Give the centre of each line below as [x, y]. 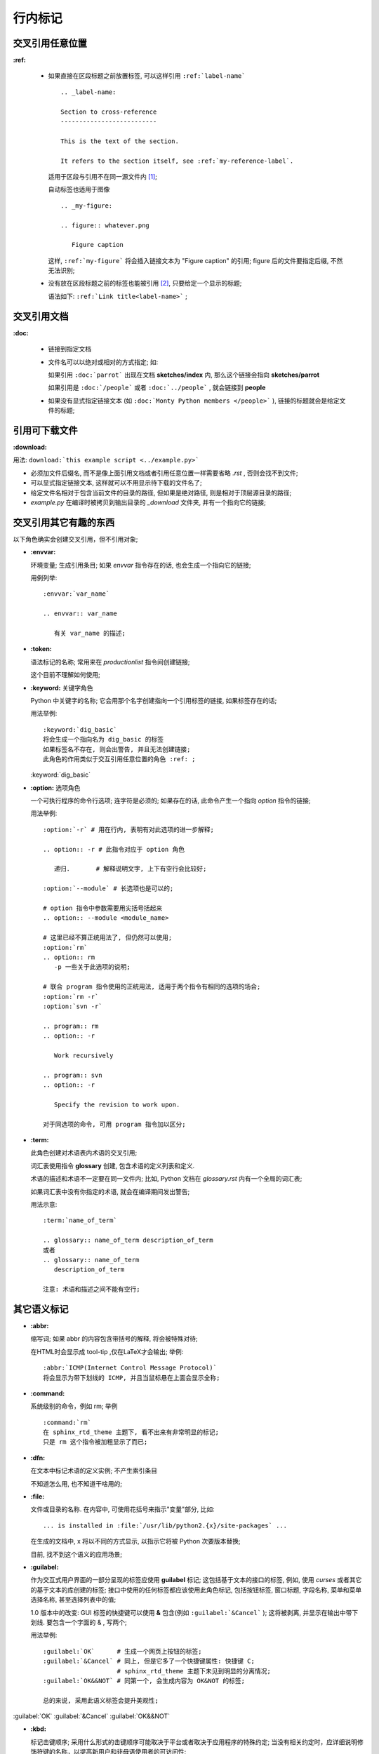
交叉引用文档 [41, 316]
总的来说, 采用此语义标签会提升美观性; [101, 1700]
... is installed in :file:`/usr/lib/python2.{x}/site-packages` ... [165, 1525]
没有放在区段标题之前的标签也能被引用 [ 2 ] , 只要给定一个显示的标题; [145, 283]
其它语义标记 [41, 1309]
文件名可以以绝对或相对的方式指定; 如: [103, 362]
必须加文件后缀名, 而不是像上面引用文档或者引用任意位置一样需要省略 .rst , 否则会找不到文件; [164, 473]
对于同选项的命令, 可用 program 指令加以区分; [114, 1124]
